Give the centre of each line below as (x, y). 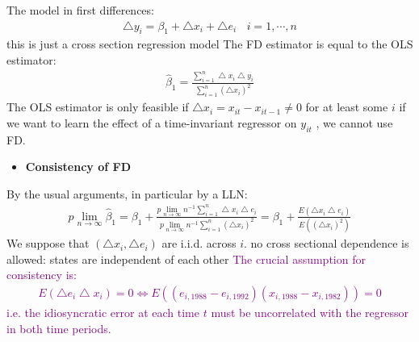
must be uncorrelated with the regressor (310, 312)
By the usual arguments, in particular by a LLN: (127, 193)
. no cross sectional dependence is (327, 243)
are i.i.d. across (199, 243)
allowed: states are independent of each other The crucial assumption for (186, 259)
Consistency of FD (78, 167)
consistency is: (42, 275)
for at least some (347, 107)
